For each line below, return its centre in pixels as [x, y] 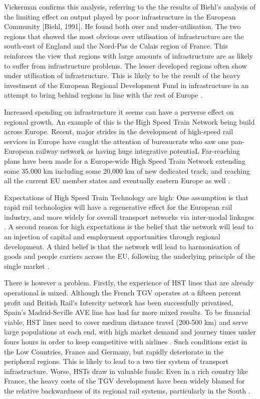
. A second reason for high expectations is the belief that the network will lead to [129, 227]
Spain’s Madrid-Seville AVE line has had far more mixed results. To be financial [127, 312]
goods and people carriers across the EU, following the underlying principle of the [129, 256]
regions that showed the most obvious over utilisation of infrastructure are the [124, 36]
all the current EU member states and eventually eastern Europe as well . [117, 180]
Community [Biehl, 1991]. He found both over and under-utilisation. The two [122, 26]
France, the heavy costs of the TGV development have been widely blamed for [124, 381]
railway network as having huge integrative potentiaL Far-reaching [138, 151]
